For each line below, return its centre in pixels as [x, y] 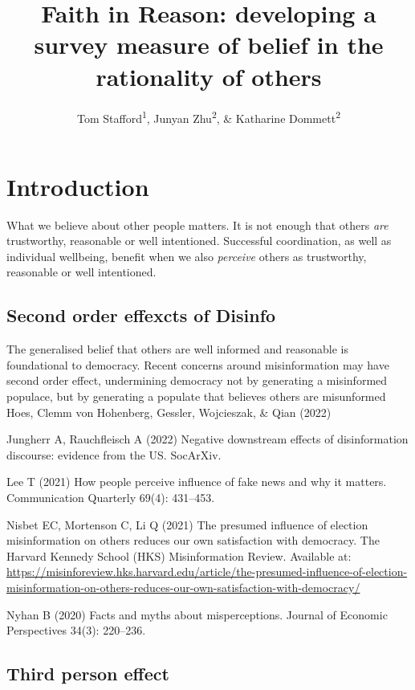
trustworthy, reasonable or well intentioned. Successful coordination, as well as [199, 241]
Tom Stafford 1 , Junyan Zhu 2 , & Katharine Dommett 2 [209, 116]
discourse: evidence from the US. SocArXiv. [114, 454]
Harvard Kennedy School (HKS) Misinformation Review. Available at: [179, 555]
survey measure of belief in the [209, 45]
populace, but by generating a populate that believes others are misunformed [196, 396]
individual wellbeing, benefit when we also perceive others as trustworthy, [187, 256]
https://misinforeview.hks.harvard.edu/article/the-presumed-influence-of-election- [207, 572]
